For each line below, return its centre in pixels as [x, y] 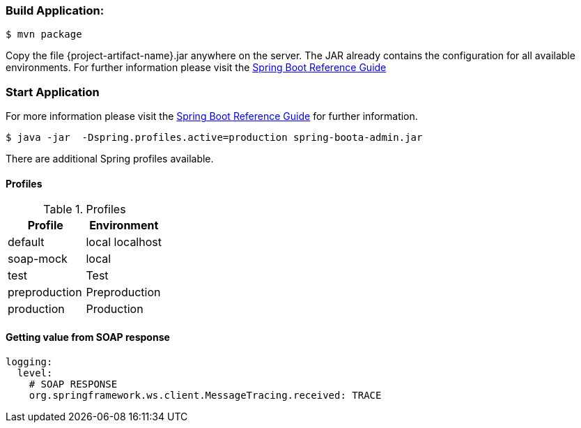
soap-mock [38, 259]
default [26, 242]
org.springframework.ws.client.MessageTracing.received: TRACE [205, 395]
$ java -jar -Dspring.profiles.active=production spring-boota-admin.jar [214, 138]
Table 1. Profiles [85, 209]
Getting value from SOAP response [88, 337]
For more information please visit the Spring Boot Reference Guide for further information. [212, 116]
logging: [29, 361]
